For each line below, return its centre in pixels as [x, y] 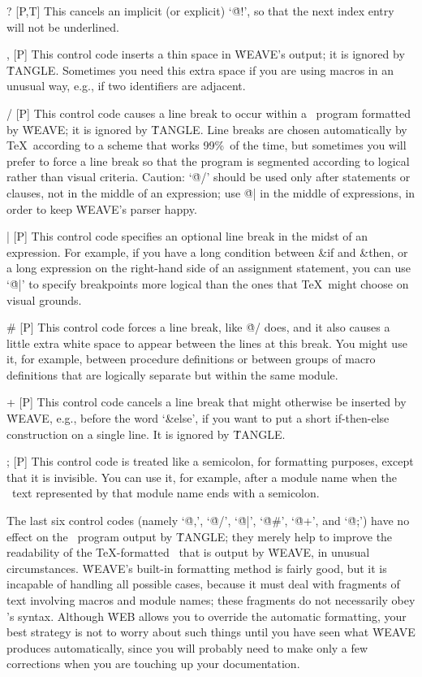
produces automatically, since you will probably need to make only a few [187, 647]
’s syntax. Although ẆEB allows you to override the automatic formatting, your [207, 616]
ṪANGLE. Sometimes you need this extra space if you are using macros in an [200, 69]
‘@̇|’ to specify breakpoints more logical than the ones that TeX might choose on [208, 283]
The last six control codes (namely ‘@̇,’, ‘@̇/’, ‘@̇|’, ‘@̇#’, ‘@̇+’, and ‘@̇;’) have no [208, 521]
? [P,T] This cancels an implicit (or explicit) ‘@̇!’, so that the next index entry [200, 11]
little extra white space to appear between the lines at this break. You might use [207, 343]
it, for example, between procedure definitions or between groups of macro [191, 359]
